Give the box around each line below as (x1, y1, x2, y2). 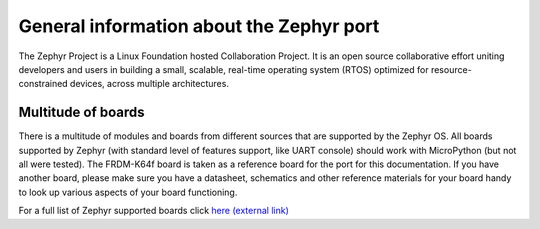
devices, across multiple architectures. (70, 78, 230, 90)
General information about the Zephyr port (18, 15, 380, 37)
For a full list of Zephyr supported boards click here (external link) (18, 205, 289, 217)
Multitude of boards (18, 104, 145, 121)
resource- (430, 63, 472, 75)
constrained (18, 78, 69, 90)
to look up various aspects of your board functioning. (18, 186, 238, 198)
